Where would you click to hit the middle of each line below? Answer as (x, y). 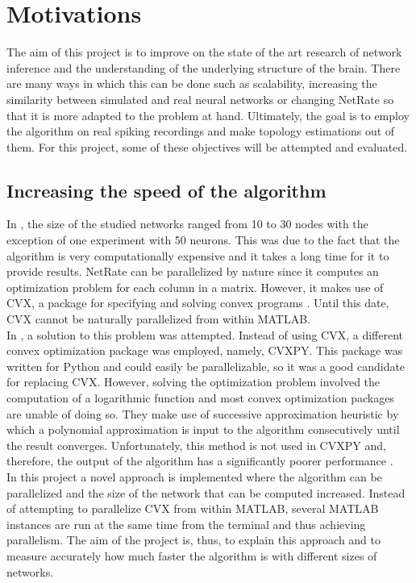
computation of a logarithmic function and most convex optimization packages (200, 398)
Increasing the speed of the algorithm (166, 190)
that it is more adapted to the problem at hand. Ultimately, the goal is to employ (208, 115)
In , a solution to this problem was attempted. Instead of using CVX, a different (205, 334)
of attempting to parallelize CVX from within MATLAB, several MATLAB (193, 508)
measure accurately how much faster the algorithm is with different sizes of (192, 555)
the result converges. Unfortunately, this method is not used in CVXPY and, (196, 445)
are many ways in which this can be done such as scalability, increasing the (192, 83)
